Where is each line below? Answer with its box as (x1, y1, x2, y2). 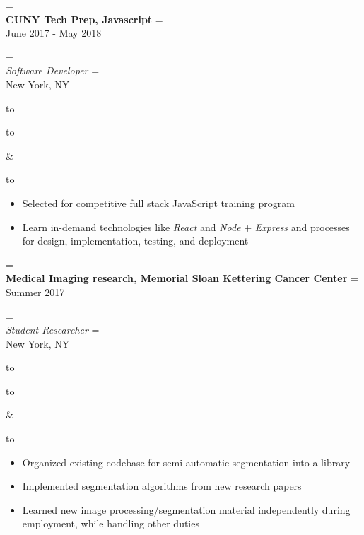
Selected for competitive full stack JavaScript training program (22, 195, 295, 210)
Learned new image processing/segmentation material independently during (22, 502, 351, 517)
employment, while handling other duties (22, 516, 199, 531)
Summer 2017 (6, 284, 65, 299)
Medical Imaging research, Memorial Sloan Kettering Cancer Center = (6, 271, 358, 286)
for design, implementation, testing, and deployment (22, 233, 249, 248)
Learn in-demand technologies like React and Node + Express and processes (22, 219, 350, 234)
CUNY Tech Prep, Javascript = (6, 11, 163, 26)
